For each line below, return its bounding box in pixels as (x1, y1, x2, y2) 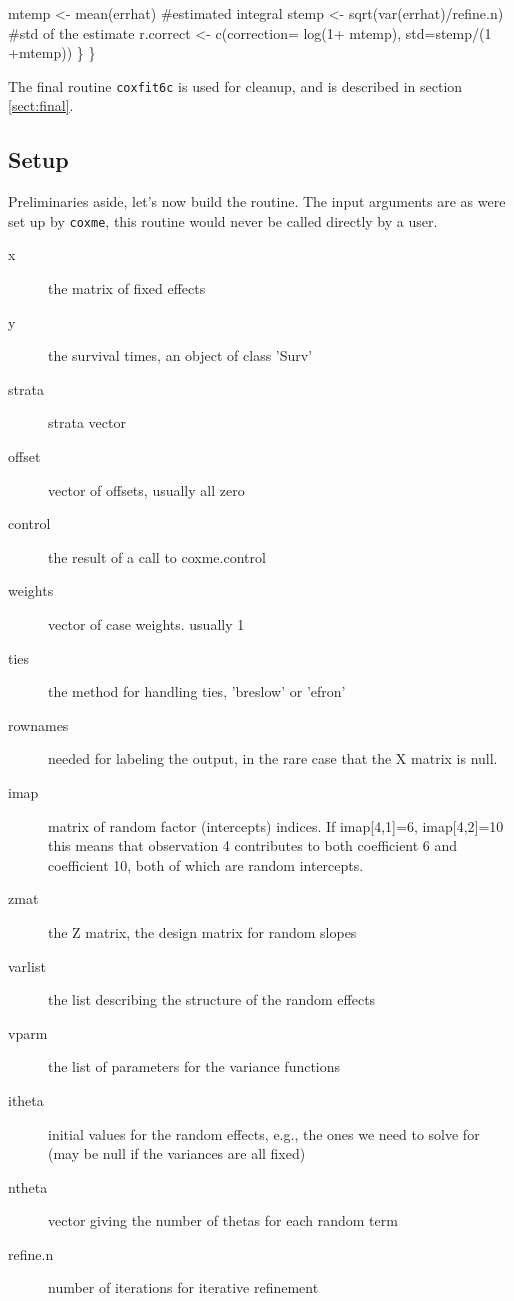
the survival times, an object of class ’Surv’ (48, 345, 313, 366)
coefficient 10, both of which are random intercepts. (48, 854, 364, 875)
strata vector (48, 412, 126, 433)
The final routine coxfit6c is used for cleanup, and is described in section (8, 75, 463, 96)
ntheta (8, 1176, 48, 1197)
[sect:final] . (8, 95, 74, 116)
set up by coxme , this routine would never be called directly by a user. (8, 210, 438, 231)
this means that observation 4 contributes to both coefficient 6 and (48, 835, 458, 856)
